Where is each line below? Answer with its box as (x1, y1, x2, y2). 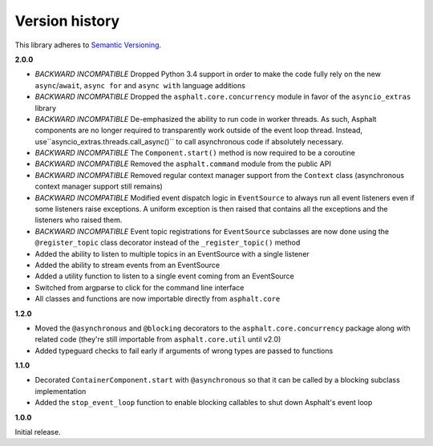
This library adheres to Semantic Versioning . (14, 40, 162, 50)
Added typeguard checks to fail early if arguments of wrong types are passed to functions (34, 346, 334, 355)
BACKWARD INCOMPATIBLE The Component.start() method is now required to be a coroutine (34, 148, 356, 158)
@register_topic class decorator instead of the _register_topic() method (34, 237, 301, 248)
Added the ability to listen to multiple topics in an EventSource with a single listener (34, 249, 310, 258)
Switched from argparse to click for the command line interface (34, 282, 245, 292)
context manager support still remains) (34, 181, 164, 192)
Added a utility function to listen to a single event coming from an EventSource (34, 271, 294, 281)
